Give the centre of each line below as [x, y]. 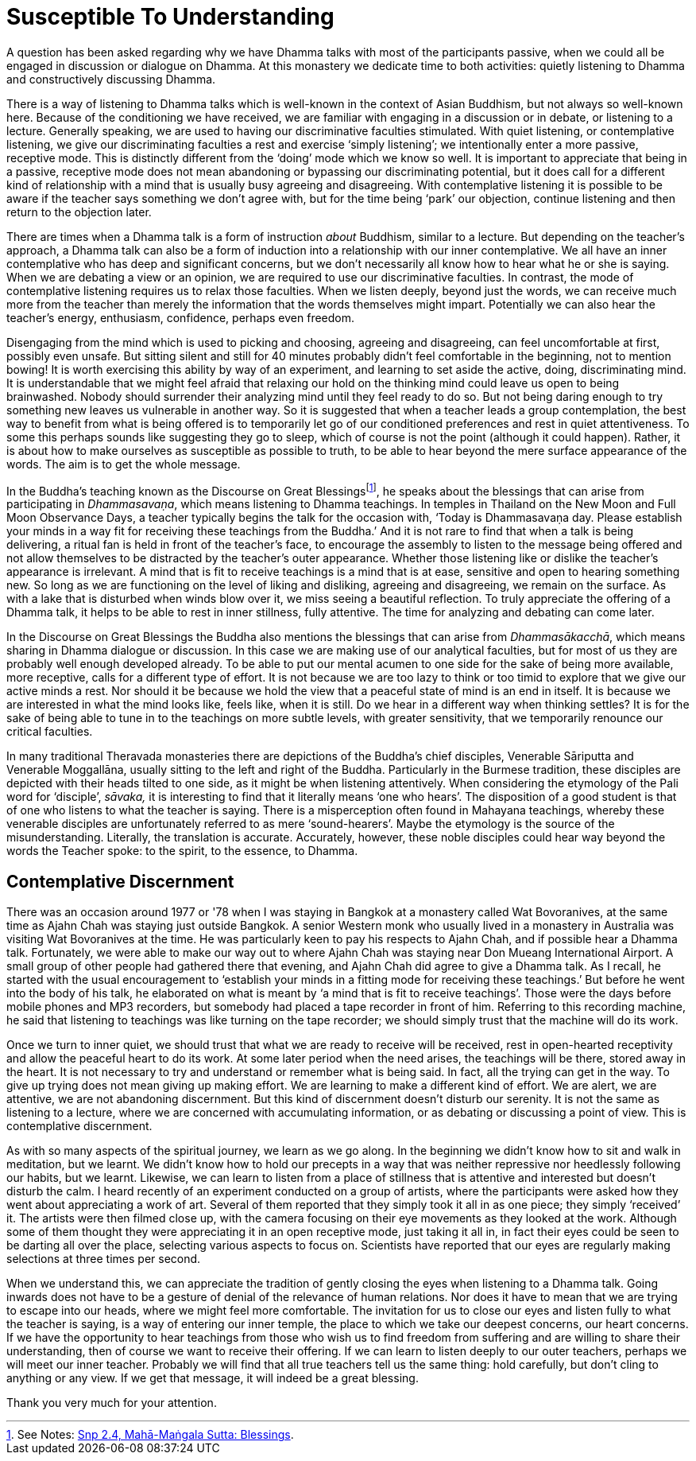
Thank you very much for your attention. [112, 1403]
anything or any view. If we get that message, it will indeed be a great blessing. [213, 1378]
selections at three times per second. [104, 1259]
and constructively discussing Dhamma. [111, 79]
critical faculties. [50, 732]
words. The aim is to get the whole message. [124, 464]
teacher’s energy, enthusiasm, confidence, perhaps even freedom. [181, 317]
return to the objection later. [79, 212]
